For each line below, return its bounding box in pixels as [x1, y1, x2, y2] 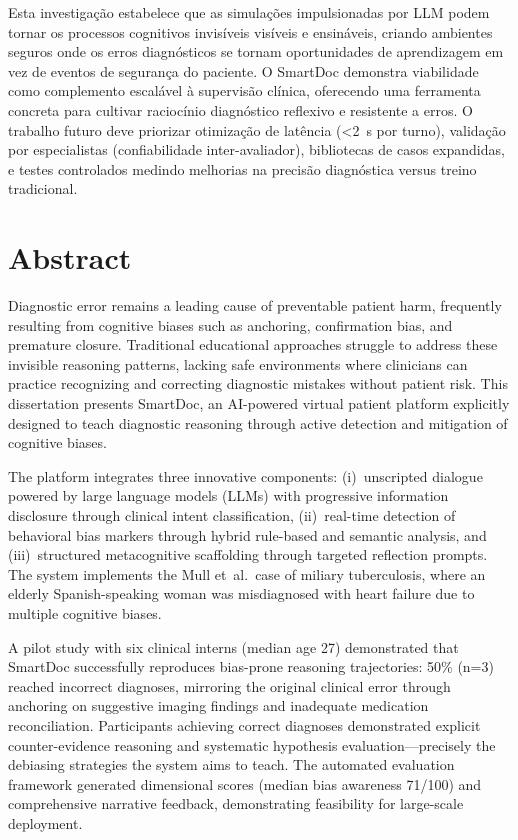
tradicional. [8, 178, 78, 199]
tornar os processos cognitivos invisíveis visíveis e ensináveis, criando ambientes [8, 21, 493, 42]
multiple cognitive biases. [8, 602, 162, 623]
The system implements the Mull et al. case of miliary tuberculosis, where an [8, 563, 486, 584]
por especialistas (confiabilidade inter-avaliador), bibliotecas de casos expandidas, [8, 139, 505, 160]
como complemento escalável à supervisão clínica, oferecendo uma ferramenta [8, 80, 481, 101]
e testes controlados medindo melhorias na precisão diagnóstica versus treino [8, 158, 477, 179]
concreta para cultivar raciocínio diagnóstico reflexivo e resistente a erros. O [8, 99, 473, 120]
